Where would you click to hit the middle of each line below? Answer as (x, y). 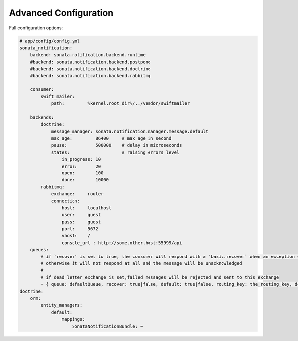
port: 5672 (80, 229)
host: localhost (86, 208)
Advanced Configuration (61, 13)
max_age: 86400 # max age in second (111, 138)
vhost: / (76, 236)
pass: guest (81, 222)
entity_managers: (62, 305)
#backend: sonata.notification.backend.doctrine (90, 69)
